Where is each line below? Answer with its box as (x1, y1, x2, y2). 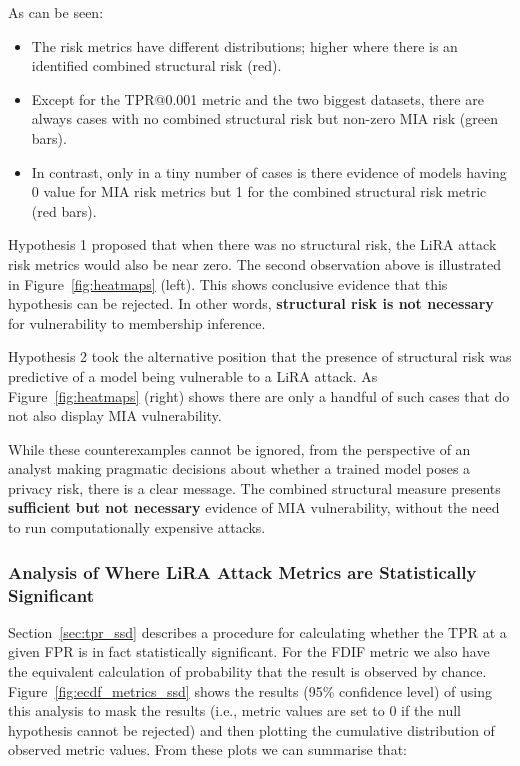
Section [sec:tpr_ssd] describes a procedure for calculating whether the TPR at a (8, 621, 507, 642)
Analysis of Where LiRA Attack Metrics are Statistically (8, 559, 477, 584)
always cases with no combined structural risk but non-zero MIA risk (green (31, 108, 498, 129)
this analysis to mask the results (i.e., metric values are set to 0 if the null (8, 700, 461, 721)
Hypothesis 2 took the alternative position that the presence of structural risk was (8, 346, 512, 367)
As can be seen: (8, 2, 104, 22)
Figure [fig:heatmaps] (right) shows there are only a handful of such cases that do (8, 385, 510, 406)
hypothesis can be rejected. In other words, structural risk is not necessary (8, 293, 494, 314)
